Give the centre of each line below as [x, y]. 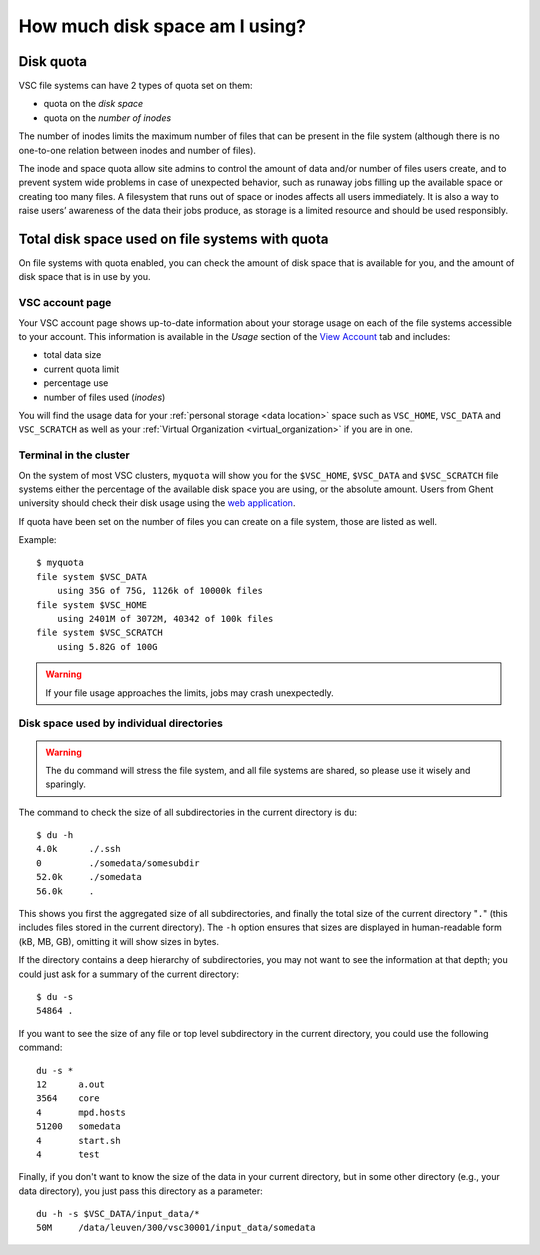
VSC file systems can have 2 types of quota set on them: [136, 86]
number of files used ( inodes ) [104, 397]
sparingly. [66, 784]
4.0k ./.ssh [78, 849]
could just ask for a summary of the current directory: [129, 974]
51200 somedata [78, 1126]
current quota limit [81, 369]
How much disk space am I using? [162, 26]
